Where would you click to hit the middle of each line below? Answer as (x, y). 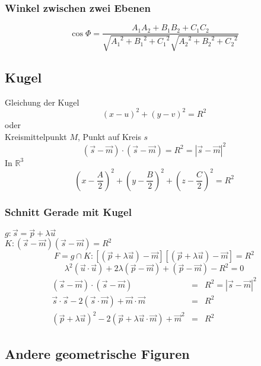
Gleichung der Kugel (42, 102)
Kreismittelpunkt (36, 136)
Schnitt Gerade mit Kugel (68, 211)
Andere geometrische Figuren (97, 353)
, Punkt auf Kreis (109, 136)
